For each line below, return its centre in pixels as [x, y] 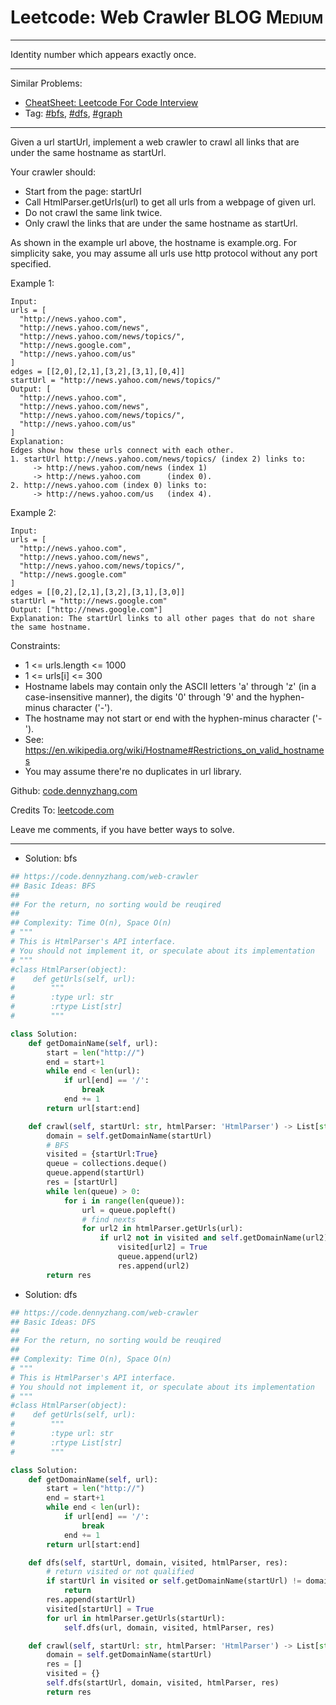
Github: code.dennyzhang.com [74, 790]
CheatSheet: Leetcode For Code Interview [111, 102]
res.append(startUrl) [91, 1600]
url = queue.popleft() [129, 1210]
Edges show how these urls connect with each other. [122, 450]
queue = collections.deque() [107, 1164]
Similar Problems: [46, 83]
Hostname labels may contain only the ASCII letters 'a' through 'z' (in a [170, 686]
